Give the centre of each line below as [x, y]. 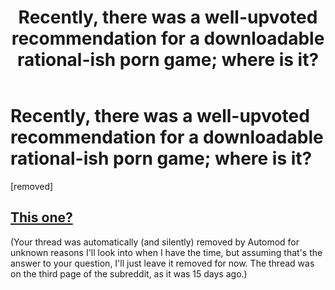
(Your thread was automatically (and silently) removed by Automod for [155, 242]
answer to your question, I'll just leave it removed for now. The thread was [162, 263]
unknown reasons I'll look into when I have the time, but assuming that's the [166, 252]
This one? [41, 217]
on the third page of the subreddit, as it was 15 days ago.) [129, 273]
